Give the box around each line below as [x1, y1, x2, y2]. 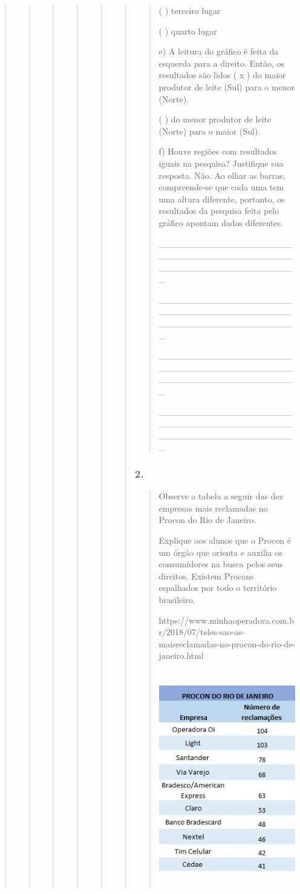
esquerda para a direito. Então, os [158, 56, 284, 69]
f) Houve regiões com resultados [158, 145, 278, 158]
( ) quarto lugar [158, 24, 217, 37]
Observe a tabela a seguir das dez [158, 490, 283, 502]
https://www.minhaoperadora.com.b [158, 613, 294, 626]
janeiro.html [158, 649, 204, 662]
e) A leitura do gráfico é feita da [158, 45, 279, 58]
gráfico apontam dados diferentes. [158, 216, 284, 229]
